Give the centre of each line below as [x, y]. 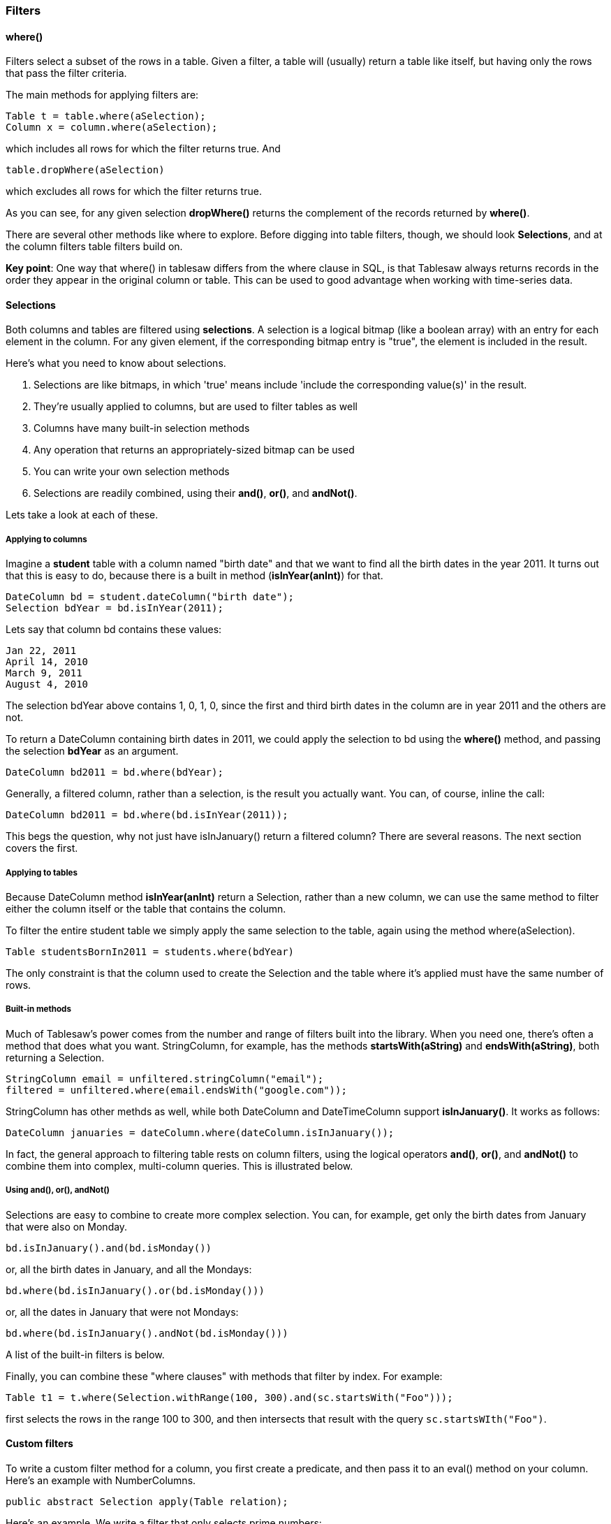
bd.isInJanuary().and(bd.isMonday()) [109, 1248]
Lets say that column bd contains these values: [114, 630]
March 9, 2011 [44, 673]
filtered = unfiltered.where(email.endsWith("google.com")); [176, 1090]
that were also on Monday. [67, 1226]
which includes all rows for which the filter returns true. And [143, 149]
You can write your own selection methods [132, 472]
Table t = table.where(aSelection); [106, 116]
